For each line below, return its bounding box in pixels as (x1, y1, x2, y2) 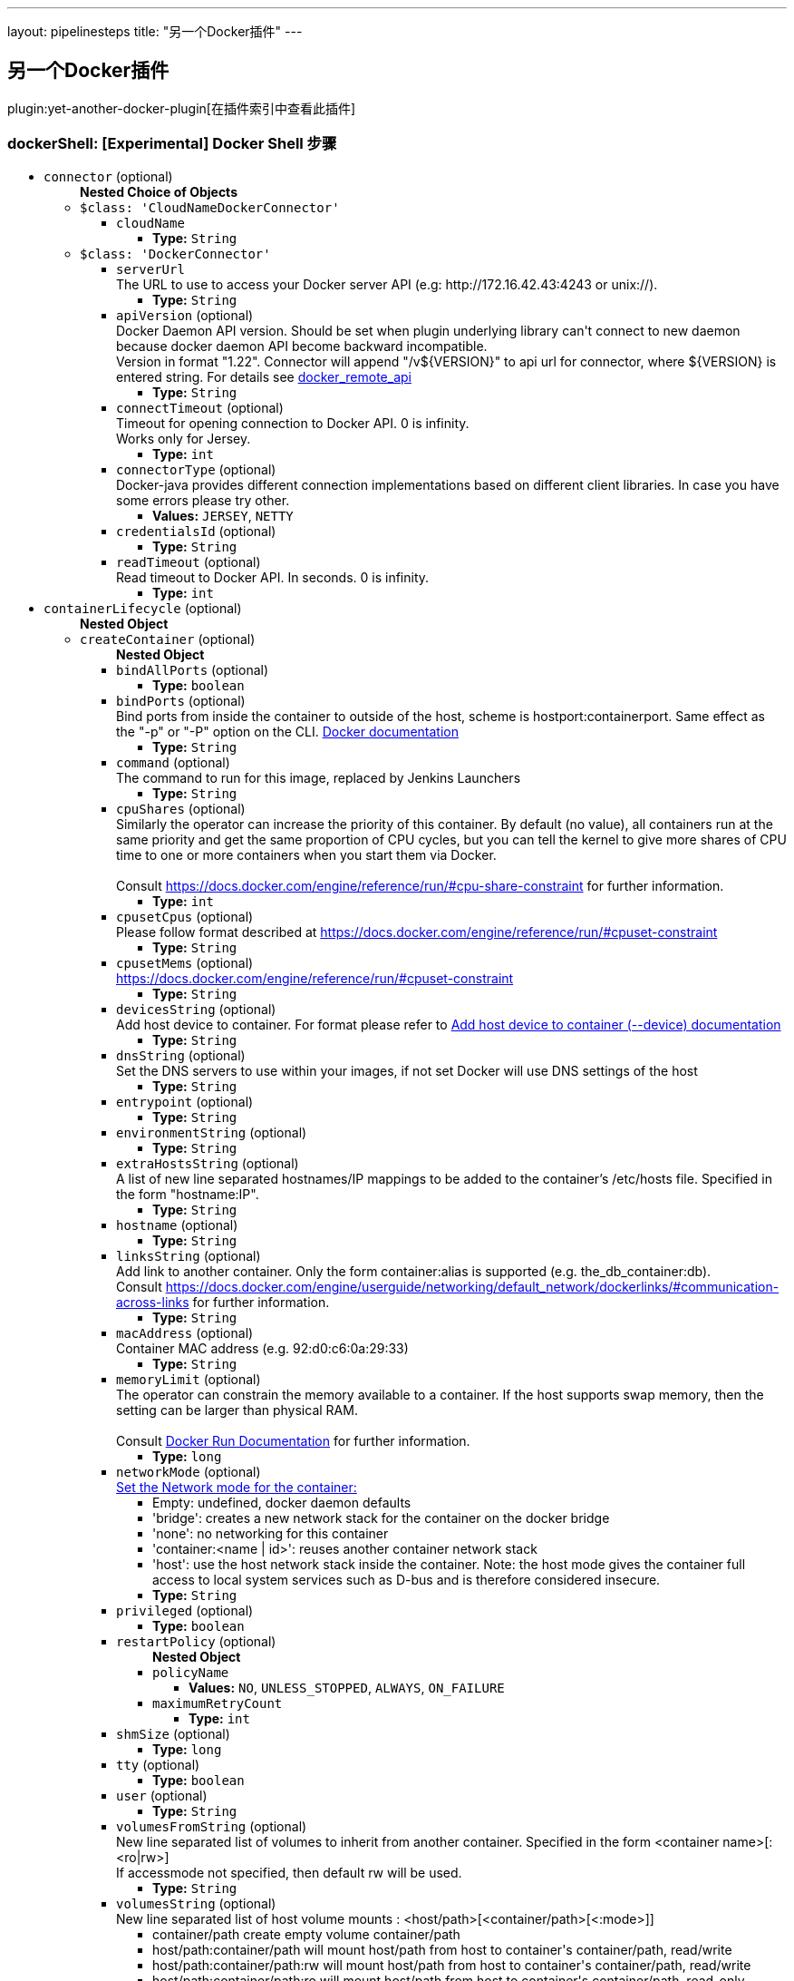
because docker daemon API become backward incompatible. (116, 337, 488, 354)
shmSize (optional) (116, 1725, 230, 1742)
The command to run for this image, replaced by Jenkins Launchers (116, 769, 521, 786)
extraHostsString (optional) (116, 1155, 299, 1171)
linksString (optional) (116, 1247, 261, 1264)
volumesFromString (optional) (116, 1818, 307, 1834)
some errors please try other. (116, 492, 290, 508)
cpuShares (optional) (116, 800, 246, 816)
